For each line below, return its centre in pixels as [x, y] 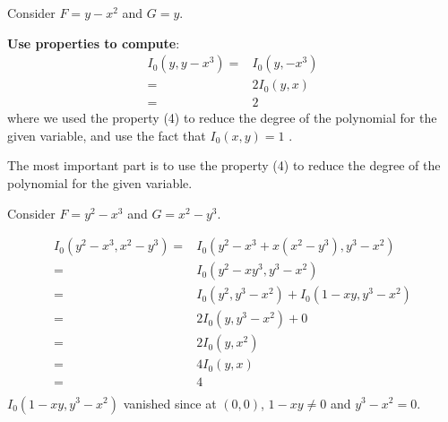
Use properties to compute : [94, 43]
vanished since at [170, 403]
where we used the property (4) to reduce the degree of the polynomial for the [222, 118]
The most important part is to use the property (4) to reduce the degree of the [224, 165]
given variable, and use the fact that [107, 135]
